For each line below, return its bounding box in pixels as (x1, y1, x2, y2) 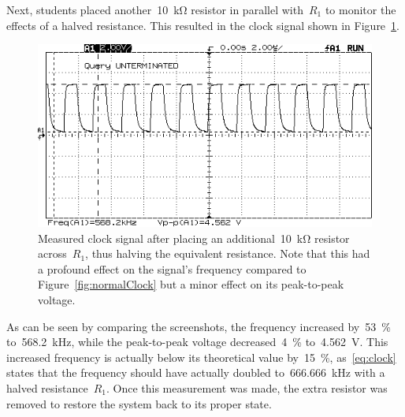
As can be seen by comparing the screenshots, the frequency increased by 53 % (6, 318, 391, 334)
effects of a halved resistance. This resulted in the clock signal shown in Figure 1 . (6, 17, 399, 33)
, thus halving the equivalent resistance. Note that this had (85, 245, 370, 262)
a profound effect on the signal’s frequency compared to (38, 260, 307, 277)
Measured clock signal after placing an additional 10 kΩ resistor (38, 229, 350, 246)
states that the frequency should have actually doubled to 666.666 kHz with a (6, 364, 385, 381)
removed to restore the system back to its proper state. (6, 395, 272, 411)
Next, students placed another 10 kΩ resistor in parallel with (6, 2, 303, 17)
